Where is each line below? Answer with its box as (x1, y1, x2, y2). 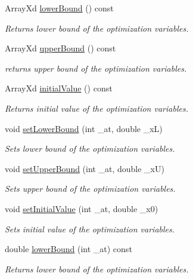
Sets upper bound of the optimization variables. (5, 182, 176, 195)
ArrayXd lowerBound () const (5, 2, 114, 14)
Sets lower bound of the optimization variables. (5, 142, 175, 155)
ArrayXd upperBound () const (5, 42, 116, 54)
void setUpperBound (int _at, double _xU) (5, 162, 164, 174)
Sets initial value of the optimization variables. (5, 222, 175, 235)
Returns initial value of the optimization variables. (5, 102, 188, 114)
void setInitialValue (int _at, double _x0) (5, 202, 158, 214)
